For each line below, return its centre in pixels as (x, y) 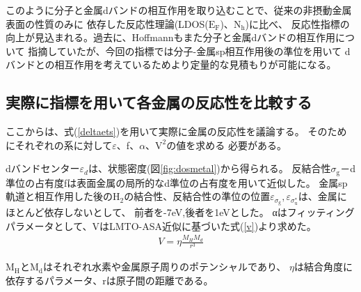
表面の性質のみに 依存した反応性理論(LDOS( (107, 23)
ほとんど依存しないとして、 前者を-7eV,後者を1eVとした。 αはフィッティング (180, 212)
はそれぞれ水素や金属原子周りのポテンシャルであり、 (165, 267)
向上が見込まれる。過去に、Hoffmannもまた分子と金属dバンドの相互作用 (170, 37)
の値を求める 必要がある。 (226, 145)
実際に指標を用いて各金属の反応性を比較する (159, 102)
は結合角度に (323, 267)
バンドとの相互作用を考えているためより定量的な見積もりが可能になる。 (171, 64)
